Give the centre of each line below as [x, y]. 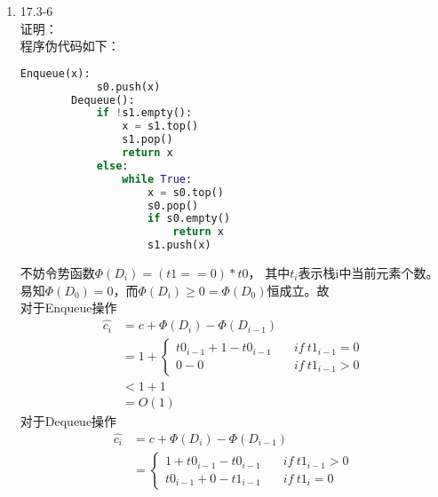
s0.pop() [173, 205]
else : [112, 166]
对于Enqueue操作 [68, 308]
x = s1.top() [160, 126]
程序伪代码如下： [70, 46]
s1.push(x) [179, 245]
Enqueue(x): [55, 73]
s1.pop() [147, 140]
